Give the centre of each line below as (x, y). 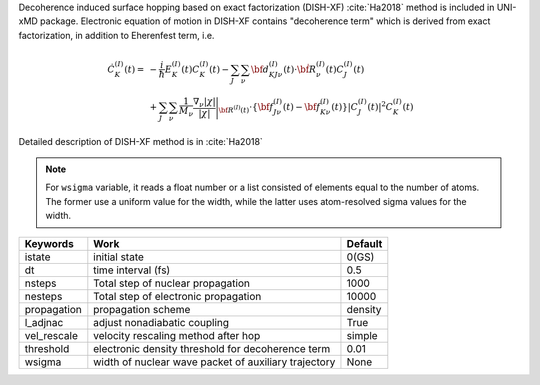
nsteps (40, 283)
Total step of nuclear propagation (171, 283)
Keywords (49, 243)
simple (362, 335)
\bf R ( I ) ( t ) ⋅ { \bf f (246, 108)
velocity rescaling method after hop (177, 335)
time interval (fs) (132, 270)
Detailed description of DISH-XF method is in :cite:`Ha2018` (141, 141)
